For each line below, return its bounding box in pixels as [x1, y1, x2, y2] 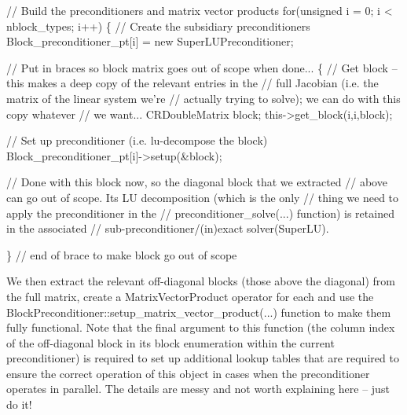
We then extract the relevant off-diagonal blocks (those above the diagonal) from [6, 273, 395, 289]
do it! [6, 396, 32, 413]
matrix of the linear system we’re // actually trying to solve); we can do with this [6, 90, 401, 106]
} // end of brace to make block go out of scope [6, 246, 237, 263]
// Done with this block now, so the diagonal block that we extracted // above [6, 174, 387, 190]
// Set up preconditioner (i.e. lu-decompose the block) [6, 132, 268, 149]
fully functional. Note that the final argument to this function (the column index [6, 319, 395, 336]
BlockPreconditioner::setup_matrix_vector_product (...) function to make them [6, 303, 391, 320]
